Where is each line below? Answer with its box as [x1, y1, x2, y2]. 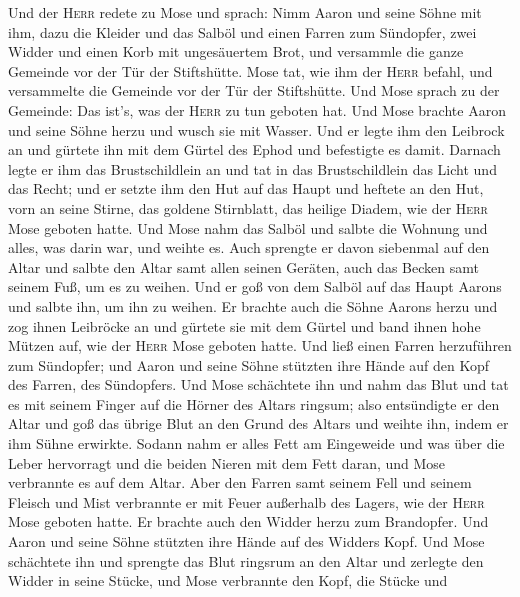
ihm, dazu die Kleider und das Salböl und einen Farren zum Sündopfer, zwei [8, 21, 477, 42]
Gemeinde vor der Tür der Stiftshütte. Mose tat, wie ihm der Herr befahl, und [8, 60, 493, 81]
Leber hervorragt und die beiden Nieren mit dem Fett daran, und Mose [8, 452, 446, 473]
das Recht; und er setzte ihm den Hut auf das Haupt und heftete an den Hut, [8, 178, 484, 199]
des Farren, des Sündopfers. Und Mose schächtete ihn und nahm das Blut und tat [8, 374, 509, 395]
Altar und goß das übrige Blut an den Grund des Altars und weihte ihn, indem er [8, 413, 509, 434]
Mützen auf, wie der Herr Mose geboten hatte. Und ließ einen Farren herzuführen [8, 335, 512, 356]
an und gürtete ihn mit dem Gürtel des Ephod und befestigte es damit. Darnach [8, 139, 501, 160]
